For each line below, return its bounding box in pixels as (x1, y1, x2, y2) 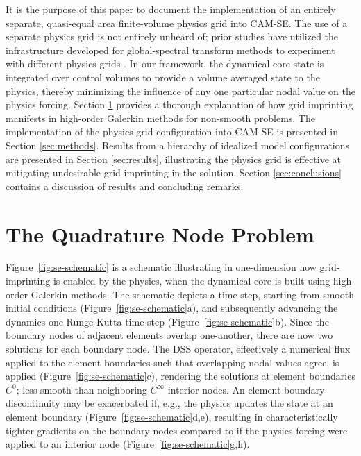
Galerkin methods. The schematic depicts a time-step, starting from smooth (31, 287, 354, 301)
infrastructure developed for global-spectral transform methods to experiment (6, 42, 335, 57)
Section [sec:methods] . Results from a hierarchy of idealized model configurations (6, 137, 350, 152)
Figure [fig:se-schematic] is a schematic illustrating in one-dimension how (6, 260, 317, 274)
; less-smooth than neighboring (16, 382, 147, 396)
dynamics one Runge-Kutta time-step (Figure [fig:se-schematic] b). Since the (6, 314, 329, 328)
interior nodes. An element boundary (167, 382, 325, 396)
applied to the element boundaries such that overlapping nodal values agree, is (6, 355, 339, 369)
